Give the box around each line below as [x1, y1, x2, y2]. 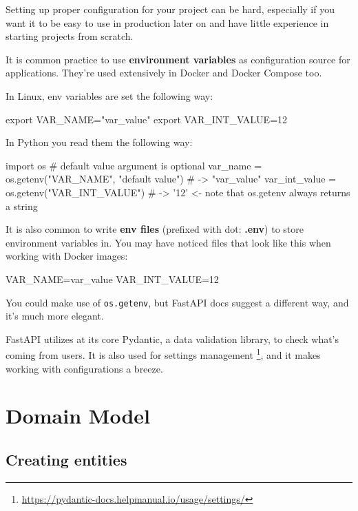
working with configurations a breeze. [6, 361, 163, 375]
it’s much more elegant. [6, 309, 104, 323]
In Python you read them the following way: [6, 135, 193, 149]
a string [6, 198, 38, 213]
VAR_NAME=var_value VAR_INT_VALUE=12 [6, 271, 219, 286]
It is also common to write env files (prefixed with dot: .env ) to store [6, 222, 304, 236]
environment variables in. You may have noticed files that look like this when [6, 235, 331, 249]
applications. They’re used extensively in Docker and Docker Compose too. [6, 65, 322, 80]
